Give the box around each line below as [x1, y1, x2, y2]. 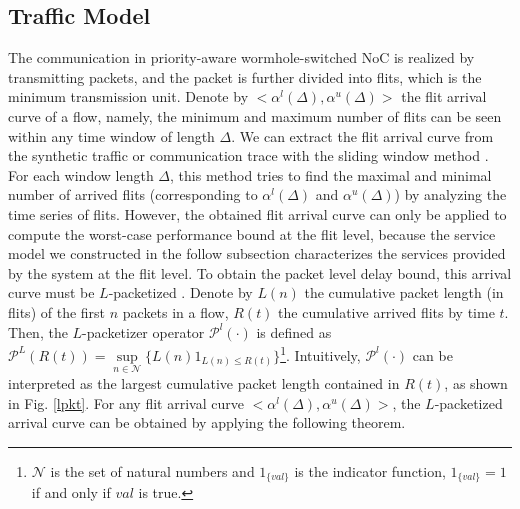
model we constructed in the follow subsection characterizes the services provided [8, 243, 506, 264]
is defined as [256, 321, 332, 342]
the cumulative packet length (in [304, 282, 504, 303]
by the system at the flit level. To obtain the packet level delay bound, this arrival [8, 262, 512, 283]
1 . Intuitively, [280, 342, 361, 365]
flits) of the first [8, 301, 106, 322]
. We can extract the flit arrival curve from [231, 125, 494, 146]
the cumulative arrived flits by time [278, 301, 495, 322]
